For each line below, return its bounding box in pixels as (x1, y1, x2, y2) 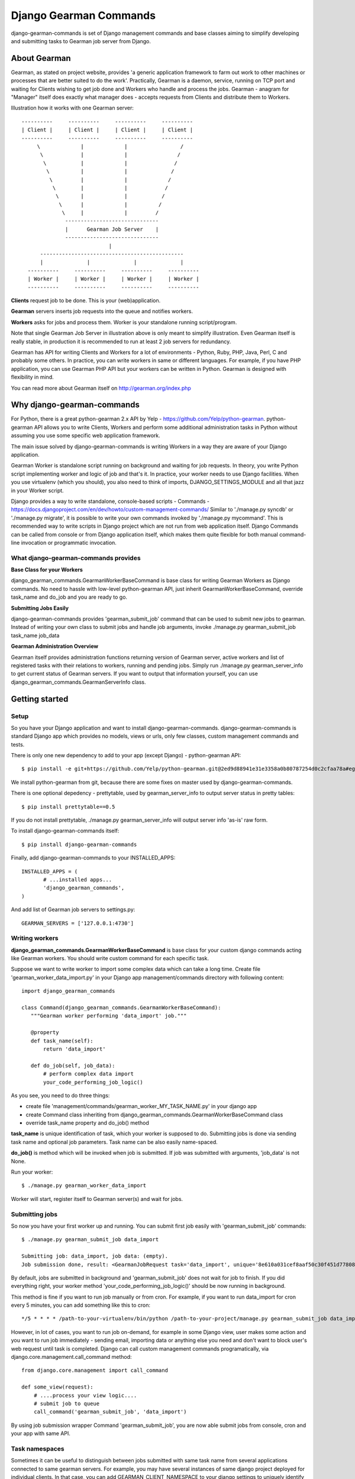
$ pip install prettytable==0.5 (21, 803, 115, 810)
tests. (11, 741, 25, 748)
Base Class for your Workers (11, 566, 83, 573)
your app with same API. (11, 1430, 71, 1437)
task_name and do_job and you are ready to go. (11, 593, 127, 600)
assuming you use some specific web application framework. (11, 432, 161, 439)
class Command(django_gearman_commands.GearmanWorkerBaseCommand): (21, 1005, 221, 1011)
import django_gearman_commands (21, 988, 115, 994)
